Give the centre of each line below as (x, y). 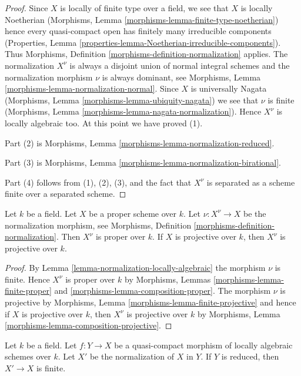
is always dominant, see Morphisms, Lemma (181, 77)
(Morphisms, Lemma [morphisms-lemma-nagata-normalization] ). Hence (133, 111)
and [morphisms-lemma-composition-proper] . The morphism (163, 291)
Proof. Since (26, 8)
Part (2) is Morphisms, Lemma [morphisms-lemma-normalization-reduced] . (140, 142)
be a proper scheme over (133, 213)
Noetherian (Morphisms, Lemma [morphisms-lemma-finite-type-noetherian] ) (142, 19)
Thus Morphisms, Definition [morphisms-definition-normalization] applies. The (146, 54)
